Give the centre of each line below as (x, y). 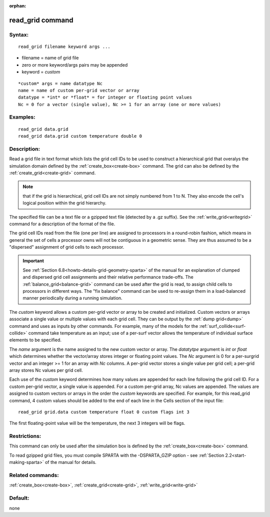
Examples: (22, 117)
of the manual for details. (71, 462)
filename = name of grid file (50, 58)
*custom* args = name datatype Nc (60, 83)
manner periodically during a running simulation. (72, 298)
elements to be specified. (35, 340)
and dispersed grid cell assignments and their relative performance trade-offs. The (108, 277)
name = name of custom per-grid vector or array (79, 90)
